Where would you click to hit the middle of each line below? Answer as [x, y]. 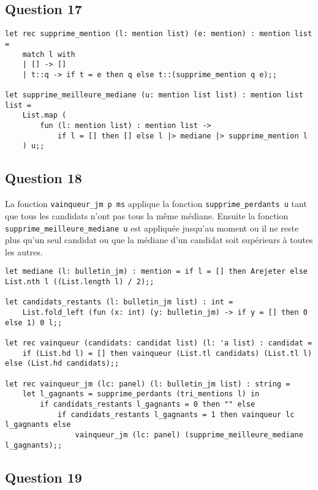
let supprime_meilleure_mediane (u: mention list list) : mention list [154, 95]
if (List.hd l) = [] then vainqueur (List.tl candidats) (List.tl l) [167, 353]
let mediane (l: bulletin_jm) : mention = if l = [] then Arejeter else [156, 272]
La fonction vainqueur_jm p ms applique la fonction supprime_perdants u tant [156, 204]
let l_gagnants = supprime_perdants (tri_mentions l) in [141, 394]
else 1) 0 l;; [34, 322]
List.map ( [44, 115]
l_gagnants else [38, 425]
